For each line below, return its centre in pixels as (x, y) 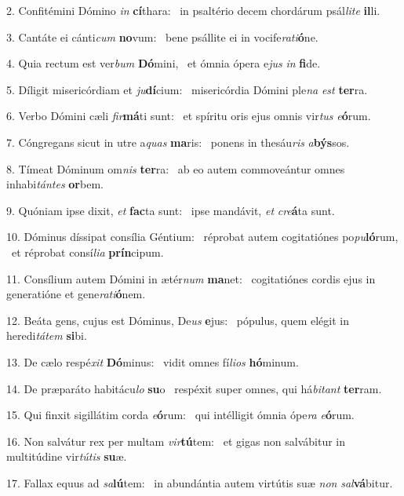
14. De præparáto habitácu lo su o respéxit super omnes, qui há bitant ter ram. (194, 388)
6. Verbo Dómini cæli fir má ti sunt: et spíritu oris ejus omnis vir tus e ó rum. (189, 116)
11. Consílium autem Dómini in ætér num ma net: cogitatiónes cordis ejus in (191, 278)
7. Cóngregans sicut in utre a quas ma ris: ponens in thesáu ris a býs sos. (178, 142)
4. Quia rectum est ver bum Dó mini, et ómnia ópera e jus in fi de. (164, 63)
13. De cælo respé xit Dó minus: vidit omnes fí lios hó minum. (153, 361)
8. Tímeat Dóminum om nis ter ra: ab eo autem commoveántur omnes (176, 168)
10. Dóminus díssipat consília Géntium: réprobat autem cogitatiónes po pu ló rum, (202, 237)
